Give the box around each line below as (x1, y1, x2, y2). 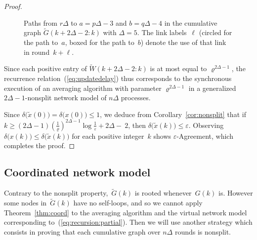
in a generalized (188, 82, 236, 93)
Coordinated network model (4, 164, 151, 180)
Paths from (24, 17, 57, 28)
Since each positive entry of (4, 63, 87, 74)
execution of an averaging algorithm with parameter (4, 82, 162, 93)
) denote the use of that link (140, 37, 226, 47)
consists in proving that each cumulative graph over (4, 227, 161, 237)
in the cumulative (164, 17, 217, 28)
